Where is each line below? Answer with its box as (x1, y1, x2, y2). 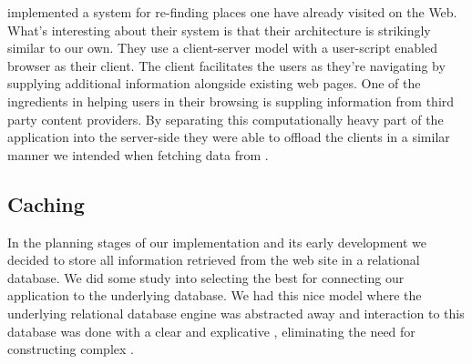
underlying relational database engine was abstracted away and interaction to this (7, 303, 465, 322)
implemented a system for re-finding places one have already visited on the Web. (7, 3, 457, 21)
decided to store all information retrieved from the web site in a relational (7, 250, 420, 269)
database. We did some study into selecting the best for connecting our (7, 268, 405, 287)
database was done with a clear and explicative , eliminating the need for (7, 321, 416, 340)
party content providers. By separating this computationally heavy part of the (7, 109, 444, 128)
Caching (7, 189, 85, 217)
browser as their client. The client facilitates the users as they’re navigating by (7, 56, 446, 75)
